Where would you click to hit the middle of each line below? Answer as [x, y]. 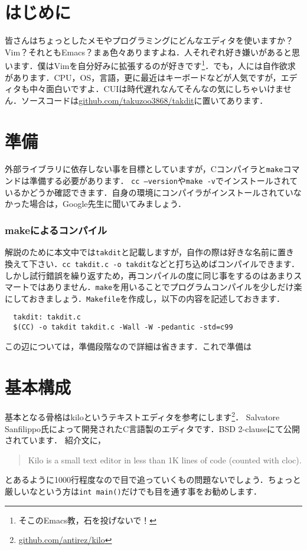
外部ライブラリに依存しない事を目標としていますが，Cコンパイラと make [144, 169]
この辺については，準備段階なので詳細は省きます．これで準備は [128, 346]
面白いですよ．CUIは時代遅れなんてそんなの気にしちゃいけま [164, 89]
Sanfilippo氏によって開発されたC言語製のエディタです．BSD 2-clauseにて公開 [152, 428]
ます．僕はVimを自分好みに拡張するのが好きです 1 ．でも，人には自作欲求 [154, 65]
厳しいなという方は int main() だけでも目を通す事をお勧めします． [133, 491]
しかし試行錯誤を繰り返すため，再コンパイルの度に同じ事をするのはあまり [149, 275]
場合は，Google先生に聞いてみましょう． [107, 204]
